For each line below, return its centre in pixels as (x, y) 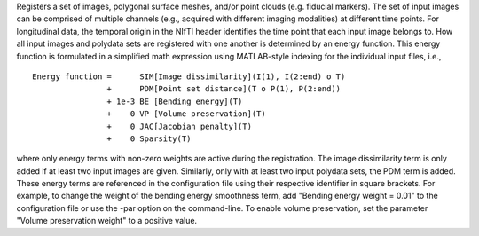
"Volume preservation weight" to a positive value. (107, 221)
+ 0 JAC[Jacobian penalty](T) (180, 126)
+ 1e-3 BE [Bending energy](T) (175, 101)
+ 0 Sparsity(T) (149, 138)
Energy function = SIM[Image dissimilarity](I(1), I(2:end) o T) (189, 76)
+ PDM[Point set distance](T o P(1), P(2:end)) (224, 89)
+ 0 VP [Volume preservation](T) (186, 114)
